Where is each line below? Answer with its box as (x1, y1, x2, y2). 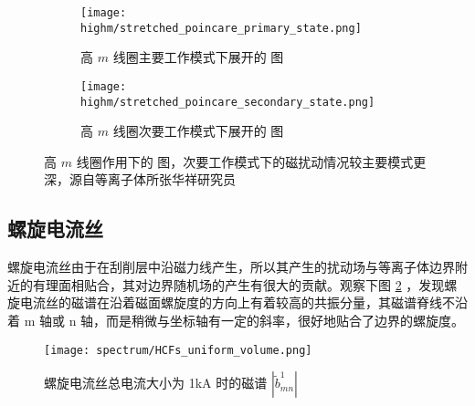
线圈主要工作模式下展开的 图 (112, 47, 284, 67)
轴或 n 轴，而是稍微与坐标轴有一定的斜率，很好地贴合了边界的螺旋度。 (38, 310, 465, 329)
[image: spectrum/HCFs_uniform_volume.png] (44, 343, 312, 357)
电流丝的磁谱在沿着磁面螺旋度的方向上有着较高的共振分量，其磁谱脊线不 (19, 293, 455, 312)
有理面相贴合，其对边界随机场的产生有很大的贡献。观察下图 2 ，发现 (32, 275, 445, 294)
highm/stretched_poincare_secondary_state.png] (80, 95, 375, 109)
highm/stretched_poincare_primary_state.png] (80, 21, 362, 35)
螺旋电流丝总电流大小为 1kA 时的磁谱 (44, 373, 268, 392)
